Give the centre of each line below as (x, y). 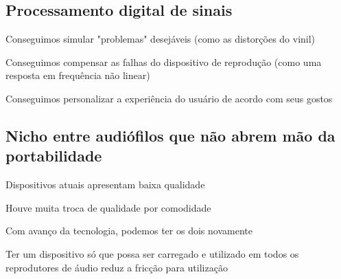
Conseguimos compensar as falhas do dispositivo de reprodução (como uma (164, 62)
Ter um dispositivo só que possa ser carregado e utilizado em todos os (152, 253)
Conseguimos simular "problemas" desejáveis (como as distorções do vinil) (161, 39)
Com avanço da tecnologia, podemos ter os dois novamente (129, 231)
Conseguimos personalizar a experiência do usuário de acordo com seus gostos (169, 98)
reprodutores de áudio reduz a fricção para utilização (117, 267)
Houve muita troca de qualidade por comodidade (108, 207)
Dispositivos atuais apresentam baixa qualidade (105, 185)
